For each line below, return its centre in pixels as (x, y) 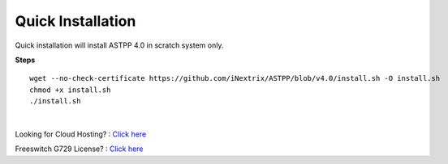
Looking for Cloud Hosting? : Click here (81, 134)
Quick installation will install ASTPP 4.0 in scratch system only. (119, 45)
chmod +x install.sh (70, 90)
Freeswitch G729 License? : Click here (79, 149)
